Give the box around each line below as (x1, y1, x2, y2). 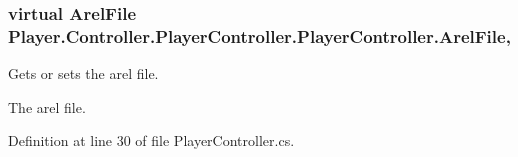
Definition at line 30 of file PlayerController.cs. (8, 130, 295, 151)
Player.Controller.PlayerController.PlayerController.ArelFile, (8, 23, 511, 48)
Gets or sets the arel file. (8, 63, 159, 84)
